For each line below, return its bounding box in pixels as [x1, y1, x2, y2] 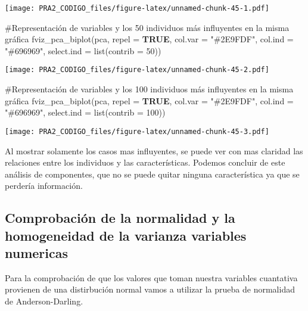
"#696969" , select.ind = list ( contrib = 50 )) [5, 44, 161, 57]
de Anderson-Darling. [5, 295, 83, 307]
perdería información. [5, 179, 83, 192]
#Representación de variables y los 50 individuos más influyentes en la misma [5, 21, 290, 33]
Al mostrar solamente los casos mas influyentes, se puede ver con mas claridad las [5, 144, 303, 157]
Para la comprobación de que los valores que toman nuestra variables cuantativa [5, 271, 298, 284]
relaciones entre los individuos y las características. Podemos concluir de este [5, 156, 285, 169]
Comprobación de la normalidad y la [5, 209, 235, 227]
